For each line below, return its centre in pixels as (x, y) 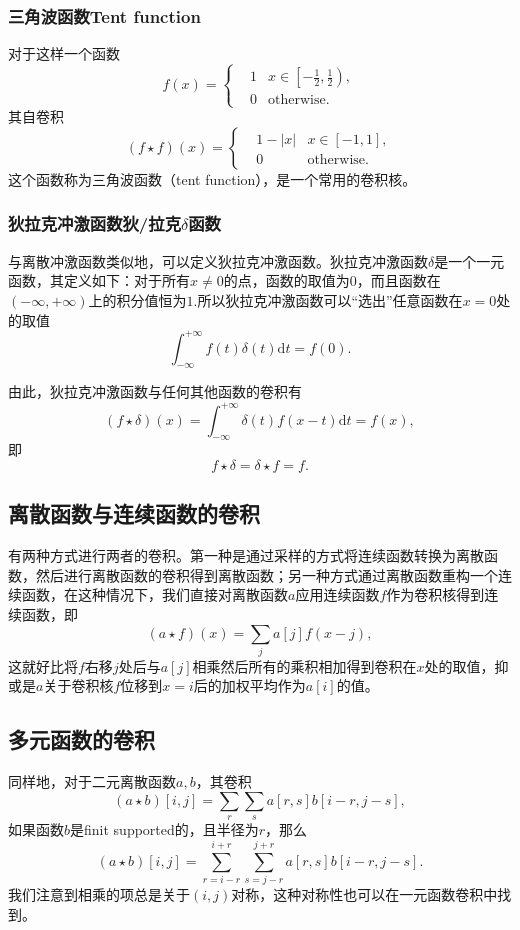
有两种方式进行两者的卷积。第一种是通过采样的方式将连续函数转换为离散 (246, 555)
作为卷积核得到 (435, 594)
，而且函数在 (398, 280)
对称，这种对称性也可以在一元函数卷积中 (364, 893)
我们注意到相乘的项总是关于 (99, 893)
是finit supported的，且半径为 (164, 829)
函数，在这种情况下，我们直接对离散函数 (154, 594)
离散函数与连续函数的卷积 (134, 513)
